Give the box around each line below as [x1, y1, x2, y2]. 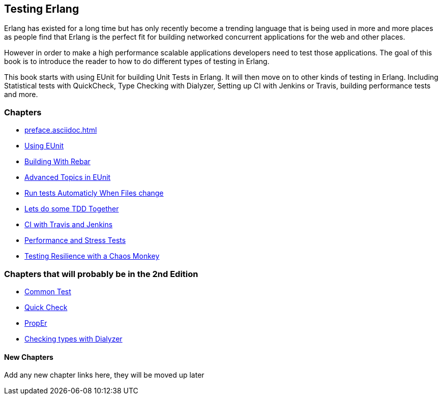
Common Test [24, 287, 71, 296]
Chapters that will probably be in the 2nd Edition [4, 268, 198, 279]
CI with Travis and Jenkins [24, 220, 113, 229]
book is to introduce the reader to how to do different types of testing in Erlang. [4, 57, 270, 66]
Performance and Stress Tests [24, 236, 126, 245]
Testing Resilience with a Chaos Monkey [24, 252, 160, 261]
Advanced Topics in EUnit [24, 173, 111, 182]
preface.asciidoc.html [24, 126, 97, 135]
